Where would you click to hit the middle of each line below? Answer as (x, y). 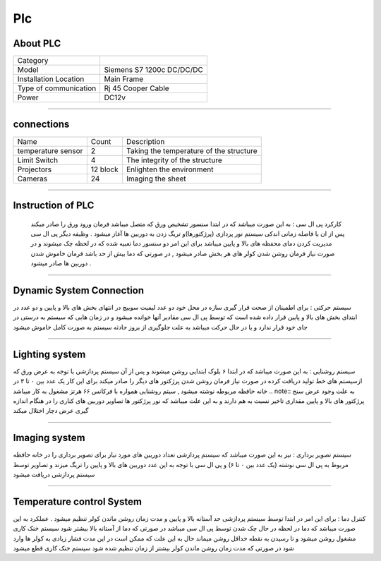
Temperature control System (78, 501)
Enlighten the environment (170, 169)
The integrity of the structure (174, 160)
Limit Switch (38, 160)
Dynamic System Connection (79, 290)
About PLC (37, 43)
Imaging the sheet (156, 179)
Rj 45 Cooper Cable (137, 88)
